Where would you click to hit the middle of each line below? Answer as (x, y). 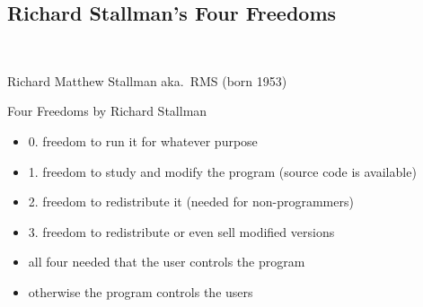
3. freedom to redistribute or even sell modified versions (181, 231)
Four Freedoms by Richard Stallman (107, 111)
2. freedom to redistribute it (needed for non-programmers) (191, 202)
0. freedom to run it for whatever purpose (143, 140)
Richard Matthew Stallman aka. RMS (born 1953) (147, 80)
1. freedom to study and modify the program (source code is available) (222, 171)
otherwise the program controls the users (141, 291)
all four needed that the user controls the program (167, 262)
